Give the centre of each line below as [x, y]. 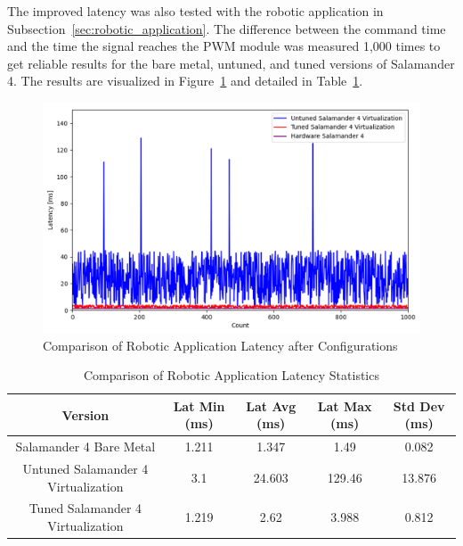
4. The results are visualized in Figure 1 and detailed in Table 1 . [185, 81]
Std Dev [419, 405]
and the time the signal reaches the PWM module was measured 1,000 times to [224, 46]
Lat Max [345, 405]
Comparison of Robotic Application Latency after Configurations [220, 345]
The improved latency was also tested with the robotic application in [195, 11]
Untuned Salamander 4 [85, 468]
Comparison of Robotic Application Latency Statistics [231, 375]
